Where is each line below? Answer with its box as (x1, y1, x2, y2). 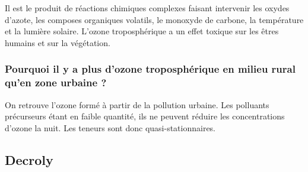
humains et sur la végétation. (5, 36, 110, 48)
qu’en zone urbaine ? (5, 75, 107, 90)
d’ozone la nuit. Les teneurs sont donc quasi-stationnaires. (5, 121, 216, 134)
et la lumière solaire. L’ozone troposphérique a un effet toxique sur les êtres (5, 25, 279, 37)
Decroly (5, 150, 53, 168)
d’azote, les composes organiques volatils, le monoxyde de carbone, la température (5, 13, 304, 25)
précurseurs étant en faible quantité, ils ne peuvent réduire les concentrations (5, 110, 285, 122)
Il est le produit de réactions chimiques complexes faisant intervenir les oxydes (5, 2, 290, 14)
